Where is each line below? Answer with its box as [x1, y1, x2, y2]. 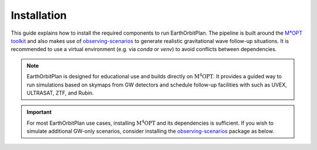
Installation [11, 9, 67, 22]
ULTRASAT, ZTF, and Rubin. [26, 89, 94, 96]
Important [26, 109, 52, 116]
